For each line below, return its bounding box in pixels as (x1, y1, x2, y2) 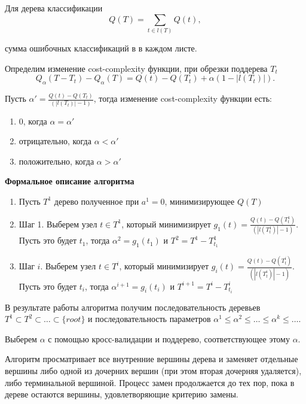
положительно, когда (19, 154, 94, 167)
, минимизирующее (164, 195, 235, 207)
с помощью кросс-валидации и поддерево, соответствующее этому (48, 332, 290, 345)
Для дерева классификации (5, 2, 103, 14)
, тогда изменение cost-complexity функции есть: (93, 92, 272, 105)
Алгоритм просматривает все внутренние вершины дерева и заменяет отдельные (5, 353, 298, 365)
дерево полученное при (54, 195, 139, 207)
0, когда (19, 114, 47, 127)
